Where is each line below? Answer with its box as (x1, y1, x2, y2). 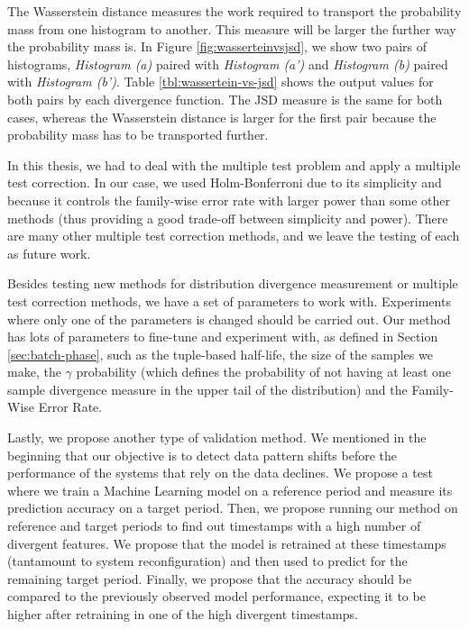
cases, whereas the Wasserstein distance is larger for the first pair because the (7, 107, 437, 126)
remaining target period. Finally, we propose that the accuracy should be (7, 569, 412, 588)
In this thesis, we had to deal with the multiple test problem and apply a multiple (7, 155, 461, 174)
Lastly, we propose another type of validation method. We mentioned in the (7, 428, 427, 447)
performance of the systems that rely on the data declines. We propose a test (7, 463, 433, 482)
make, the (7, 362, 61, 381)
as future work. (7, 243, 91, 262)
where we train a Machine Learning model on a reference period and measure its (7, 480, 453, 499)
